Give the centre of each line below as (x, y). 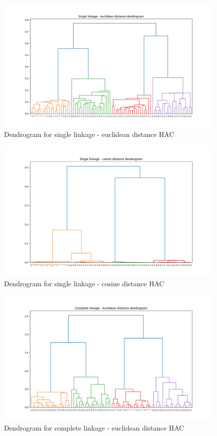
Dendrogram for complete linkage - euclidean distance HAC (94, 428)
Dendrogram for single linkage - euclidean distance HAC (89, 134)
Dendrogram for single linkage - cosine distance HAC (84, 284)
